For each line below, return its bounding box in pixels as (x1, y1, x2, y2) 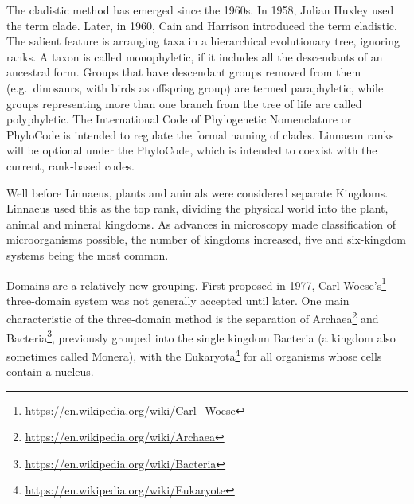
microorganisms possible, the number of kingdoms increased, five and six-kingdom (6, 231, 406, 248)
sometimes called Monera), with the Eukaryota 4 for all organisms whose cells (6, 345, 382, 364)
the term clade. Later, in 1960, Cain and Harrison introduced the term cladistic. (6, 17, 397, 33)
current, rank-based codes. (6, 157, 135, 174)
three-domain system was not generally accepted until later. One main (6, 291, 350, 308)
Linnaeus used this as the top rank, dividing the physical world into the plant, (6, 200, 389, 217)
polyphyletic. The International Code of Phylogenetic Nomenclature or (6, 111, 352, 127)
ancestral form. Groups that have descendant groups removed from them (6, 64, 361, 80)
